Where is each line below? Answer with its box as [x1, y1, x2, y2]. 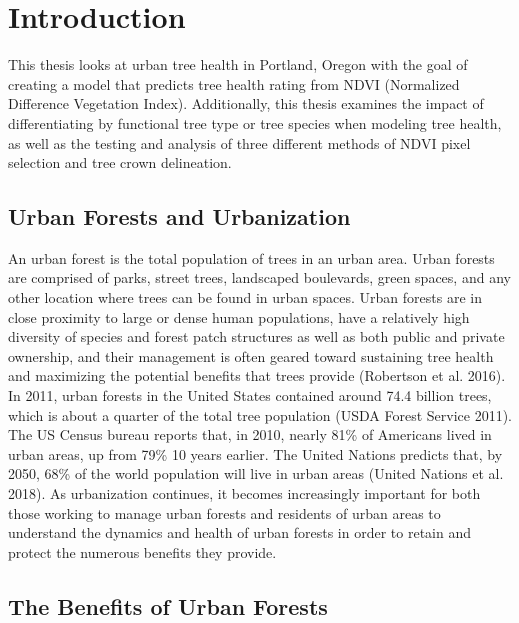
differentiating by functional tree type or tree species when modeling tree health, [8, 112, 502, 133]
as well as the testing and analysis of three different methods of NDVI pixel [8, 132, 471, 153]
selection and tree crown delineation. [8, 152, 232, 173]
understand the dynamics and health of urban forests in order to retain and [8, 522, 471, 543]
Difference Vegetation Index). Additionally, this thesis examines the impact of [8, 93, 484, 114]
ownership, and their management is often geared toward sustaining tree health [8, 345, 494, 366]
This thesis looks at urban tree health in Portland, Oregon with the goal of [8, 54, 468, 75]
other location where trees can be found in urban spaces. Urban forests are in [8, 287, 482, 308]
